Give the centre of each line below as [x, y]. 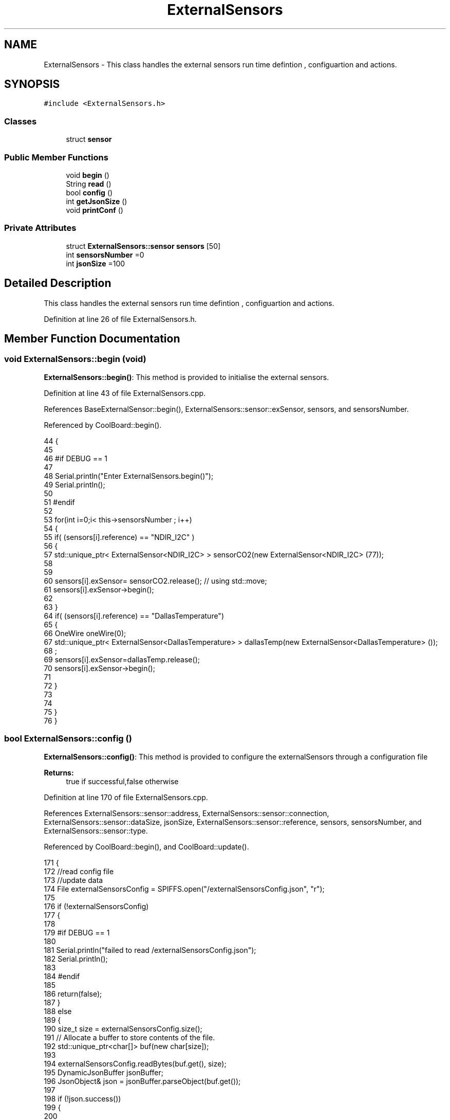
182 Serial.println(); [76, 959]
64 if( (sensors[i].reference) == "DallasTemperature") [134, 616]
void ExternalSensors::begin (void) [75, 359]
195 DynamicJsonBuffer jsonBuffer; [104, 1072]
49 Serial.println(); [74, 484]
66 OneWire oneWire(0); [85, 633]
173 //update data [73, 880]
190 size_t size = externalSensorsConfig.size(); [123, 1028]
